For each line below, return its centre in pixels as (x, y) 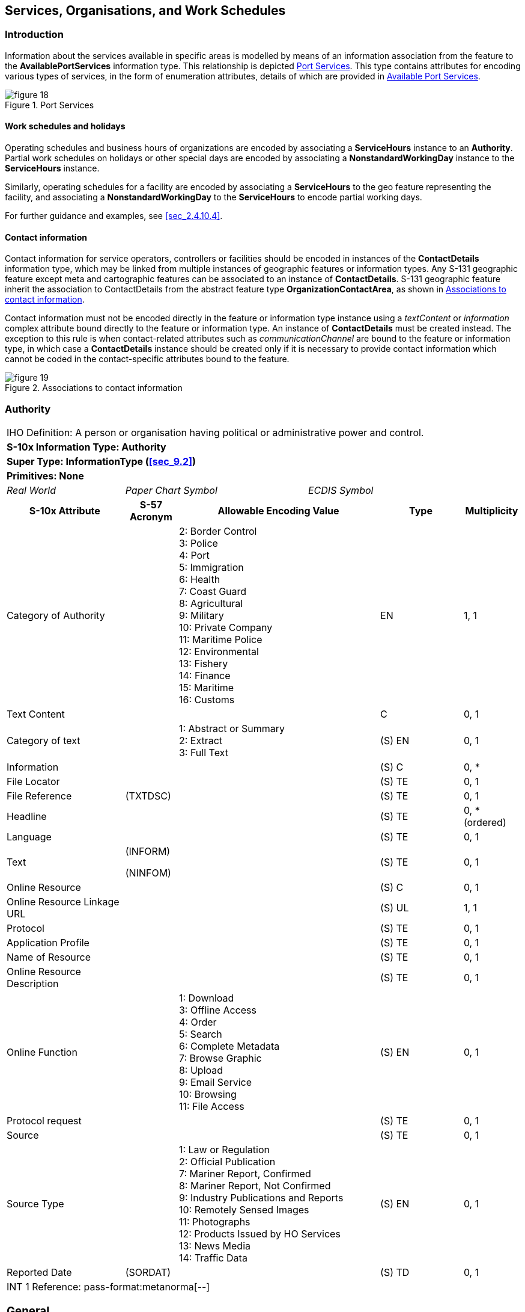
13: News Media (215, 1246)
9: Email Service (215, 1082)
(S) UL (395, 907)
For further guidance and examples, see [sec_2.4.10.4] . (114, 216)
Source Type (35, 1203)
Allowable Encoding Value (278, 510)
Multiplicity (492, 510)
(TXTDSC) (148, 796)
